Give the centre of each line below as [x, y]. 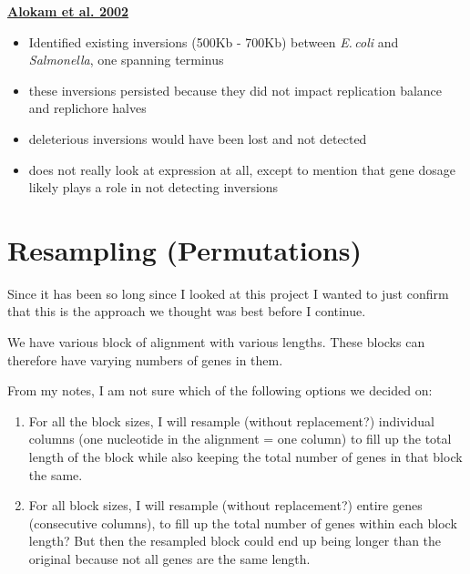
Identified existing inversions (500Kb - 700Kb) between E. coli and [214, 41]
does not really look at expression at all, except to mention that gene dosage [242, 169]
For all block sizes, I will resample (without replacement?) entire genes [225, 505]
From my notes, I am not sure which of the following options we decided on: [220, 390]
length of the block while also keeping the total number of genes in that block [245, 457]
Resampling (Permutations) [184, 249]
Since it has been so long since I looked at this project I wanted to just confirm [228, 293]
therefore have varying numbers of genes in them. [145, 359]
